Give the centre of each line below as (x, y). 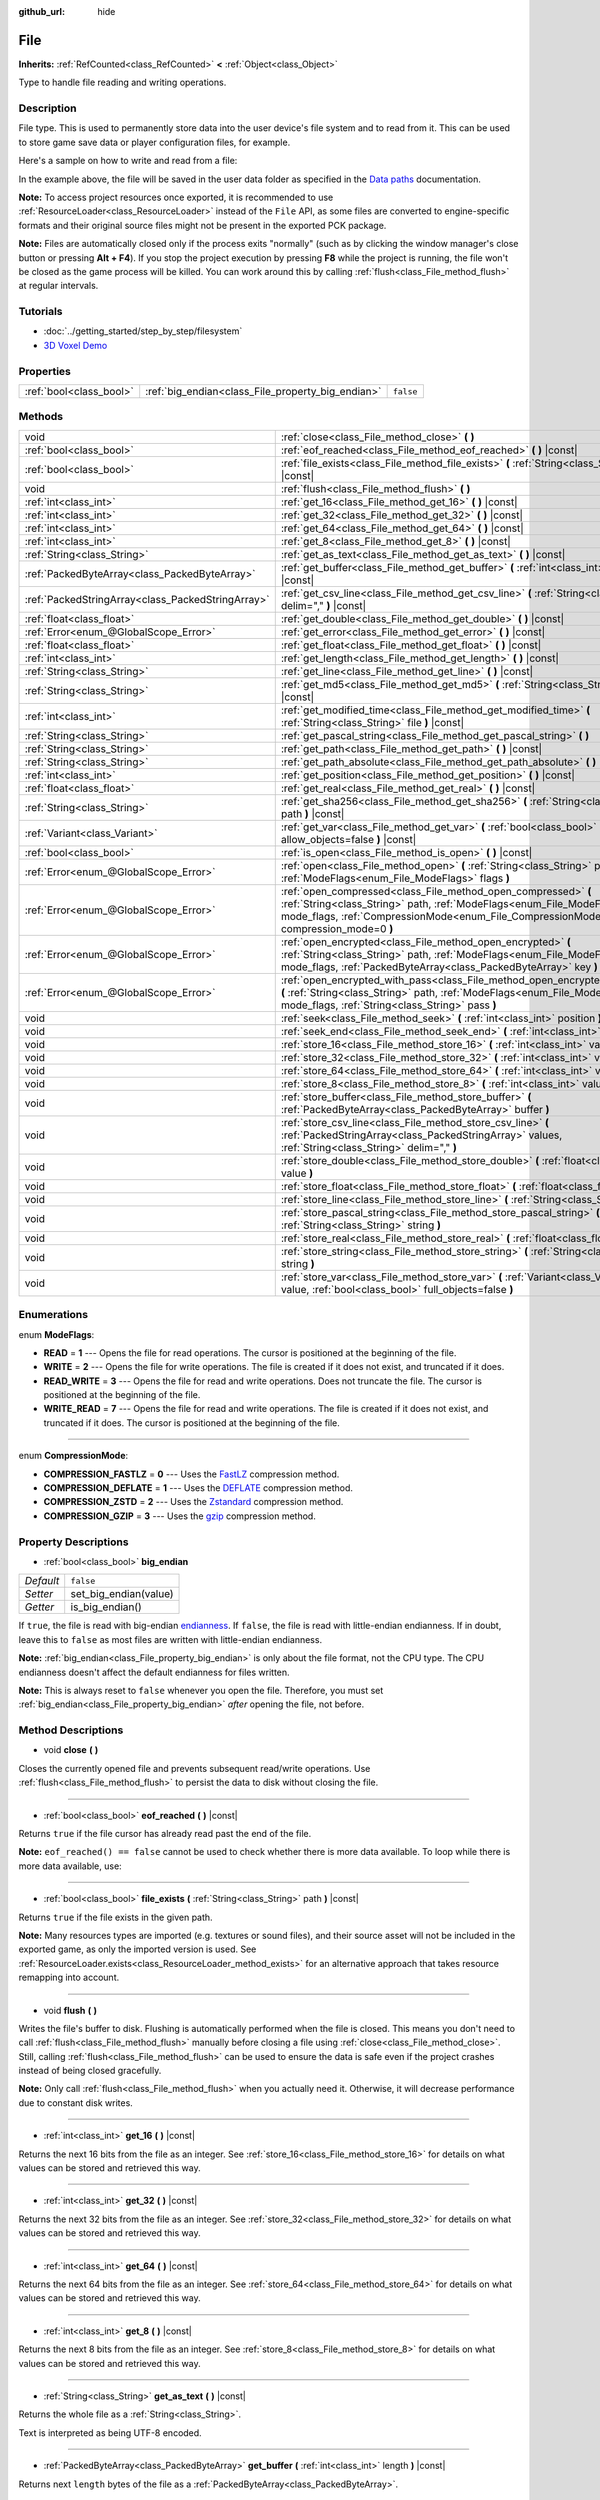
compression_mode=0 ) (337, 928)
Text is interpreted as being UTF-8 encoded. (110, 2432)
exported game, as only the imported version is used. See (137, 1949)
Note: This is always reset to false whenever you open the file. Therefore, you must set (201, 1690)
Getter (39, 1607)
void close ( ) (71, 1750)
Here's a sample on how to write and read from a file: (128, 161)
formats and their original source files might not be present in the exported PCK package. (202, 225)
